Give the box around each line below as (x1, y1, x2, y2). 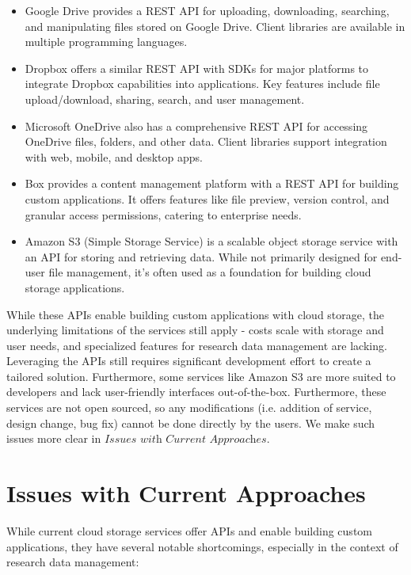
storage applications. (25, 279, 125, 295)
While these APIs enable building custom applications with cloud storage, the (6, 306, 385, 322)
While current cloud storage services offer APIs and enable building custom (6, 522, 372, 539)
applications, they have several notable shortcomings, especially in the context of (6, 538, 398, 554)
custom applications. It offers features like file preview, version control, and (25, 190, 390, 207)
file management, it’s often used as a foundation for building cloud (48, 264, 371, 280)
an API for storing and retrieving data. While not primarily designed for (25, 248, 378, 265)
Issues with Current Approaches (6, 477, 366, 509)
